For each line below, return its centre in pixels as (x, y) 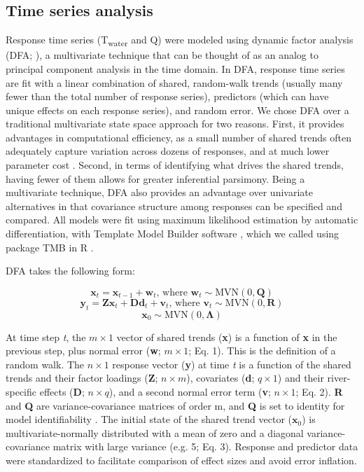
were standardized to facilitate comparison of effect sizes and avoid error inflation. (181, 460)
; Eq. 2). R (319, 391)
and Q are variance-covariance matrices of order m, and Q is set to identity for (175, 405)
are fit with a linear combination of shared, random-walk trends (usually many (174, 82)
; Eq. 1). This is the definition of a (262, 350)
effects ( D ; (62, 391)
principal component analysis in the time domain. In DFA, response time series (175, 68)
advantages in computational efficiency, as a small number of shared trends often (178, 137)
